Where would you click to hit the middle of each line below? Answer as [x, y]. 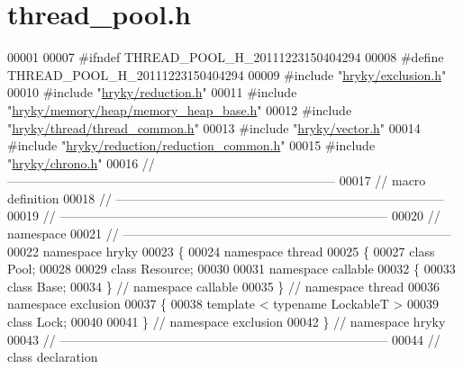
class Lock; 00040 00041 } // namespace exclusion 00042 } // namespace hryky [227, 322]
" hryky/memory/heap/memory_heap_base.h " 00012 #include [180, 109]
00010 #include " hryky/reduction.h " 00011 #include [152, 92]
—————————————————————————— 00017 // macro [217, 180]
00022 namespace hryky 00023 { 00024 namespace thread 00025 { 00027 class [221, 251]
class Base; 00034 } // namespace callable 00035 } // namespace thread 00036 [224, 286]
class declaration [53, 357]
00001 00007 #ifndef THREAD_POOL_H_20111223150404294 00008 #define [226, 57]
